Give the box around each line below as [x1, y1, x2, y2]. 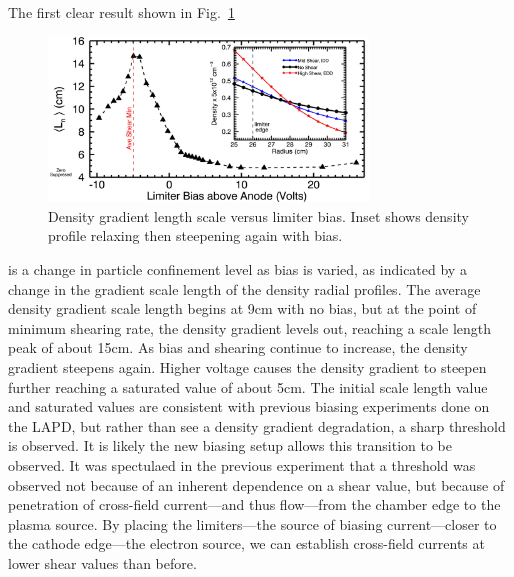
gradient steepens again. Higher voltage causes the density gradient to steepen [8, 356, 487, 377]
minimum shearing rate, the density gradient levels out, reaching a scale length [8, 317, 492, 338]
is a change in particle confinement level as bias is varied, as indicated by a [8, 259, 467, 280]
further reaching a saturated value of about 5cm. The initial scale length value [8, 376, 488, 397]
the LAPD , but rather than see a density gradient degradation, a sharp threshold [8, 415, 506, 436]
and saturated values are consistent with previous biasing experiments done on [8, 396, 490, 417]
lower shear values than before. [8, 552, 197, 573]
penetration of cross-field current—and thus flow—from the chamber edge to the [8, 494, 501, 515]
